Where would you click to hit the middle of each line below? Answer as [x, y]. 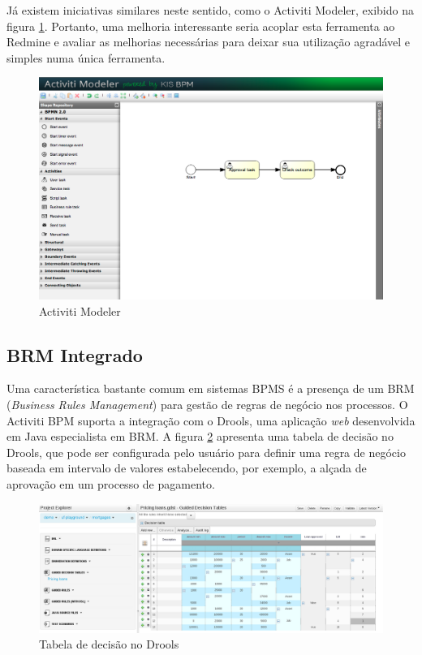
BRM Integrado [75, 354]
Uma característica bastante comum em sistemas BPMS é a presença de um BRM [211, 388]
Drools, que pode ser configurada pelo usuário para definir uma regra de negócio [206, 452]
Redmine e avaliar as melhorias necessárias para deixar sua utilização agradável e [209, 42]
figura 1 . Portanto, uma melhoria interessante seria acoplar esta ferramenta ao [201, 26]
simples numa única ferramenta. [86, 57]
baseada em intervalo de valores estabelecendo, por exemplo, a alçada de [187, 468]
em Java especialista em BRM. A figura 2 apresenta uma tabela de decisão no [200, 436]
